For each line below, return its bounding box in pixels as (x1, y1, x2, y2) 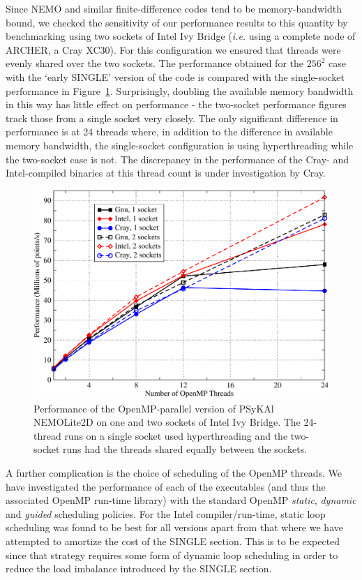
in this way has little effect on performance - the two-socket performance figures (6, 97, 347, 112)
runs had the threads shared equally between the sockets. (63, 442, 308, 456)
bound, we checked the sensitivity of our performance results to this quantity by (6, 15, 348, 29)
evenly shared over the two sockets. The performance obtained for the (6, 56, 303, 70)
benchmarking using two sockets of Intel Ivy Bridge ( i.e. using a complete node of (6, 29, 356, 43)
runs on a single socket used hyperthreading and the (64, 428, 288, 443)
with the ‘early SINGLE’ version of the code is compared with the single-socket (6, 69, 345, 84)
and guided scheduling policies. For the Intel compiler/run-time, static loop (6, 506, 326, 521)
